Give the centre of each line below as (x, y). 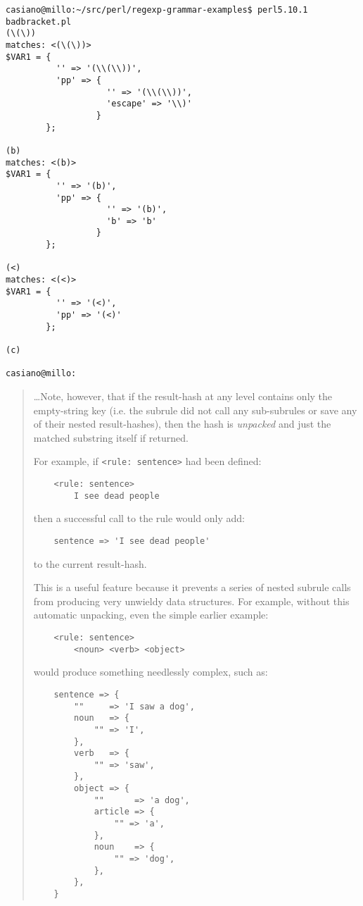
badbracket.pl (39, 21)
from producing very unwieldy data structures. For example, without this (191, 601)
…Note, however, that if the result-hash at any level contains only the (183, 396)
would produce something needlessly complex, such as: (151, 672)
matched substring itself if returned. (111, 437)
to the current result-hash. (90, 563)
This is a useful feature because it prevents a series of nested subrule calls (192, 587)
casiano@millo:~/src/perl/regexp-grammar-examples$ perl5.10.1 (157, 10)
